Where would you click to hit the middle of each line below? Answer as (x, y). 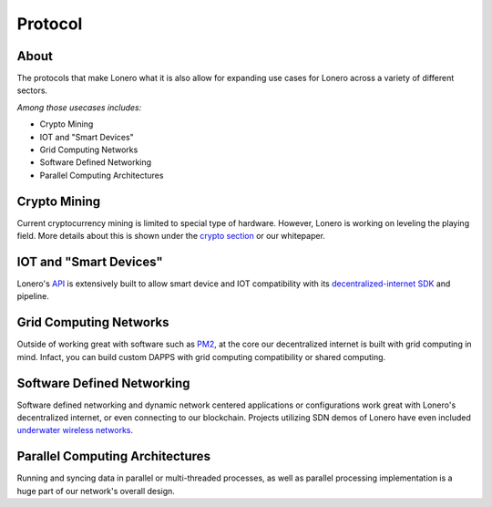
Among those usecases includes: (79, 107)
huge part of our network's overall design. (96, 491)
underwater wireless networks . (75, 430)
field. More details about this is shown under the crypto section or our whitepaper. (171, 236)
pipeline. (33, 296)
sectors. (32, 90)
